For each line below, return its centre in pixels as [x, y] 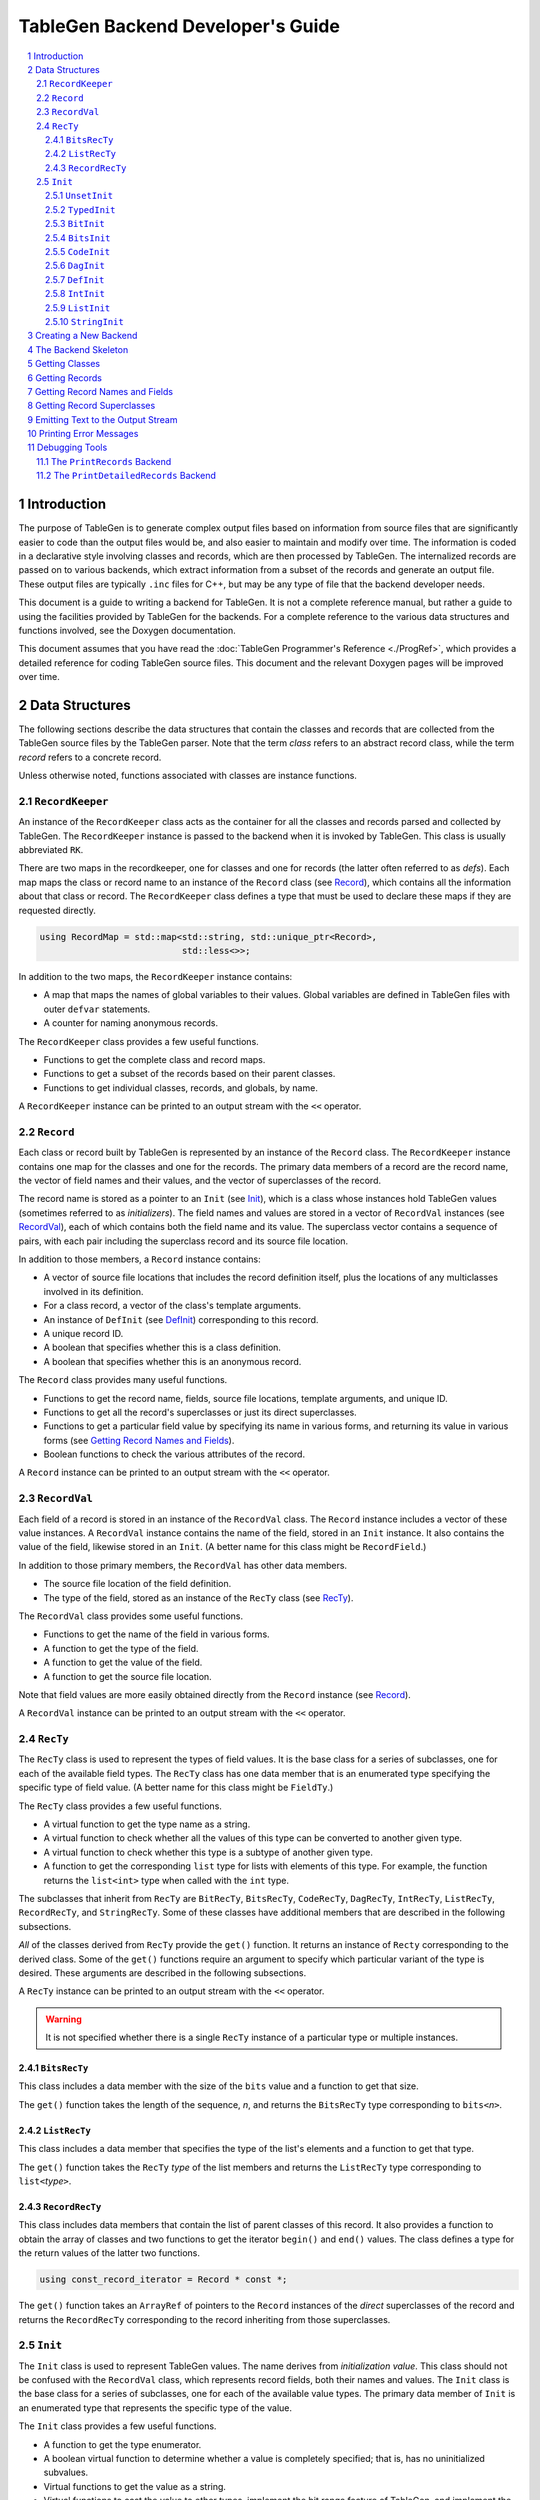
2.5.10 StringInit [84, 321]
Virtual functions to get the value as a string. [135, 2486]
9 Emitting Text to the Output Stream [102, 419]
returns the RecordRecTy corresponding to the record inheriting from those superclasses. [204, 2319]
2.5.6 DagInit [75, 266]
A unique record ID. [83, 1333]
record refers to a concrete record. [90, 757]
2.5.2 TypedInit [80, 209]
